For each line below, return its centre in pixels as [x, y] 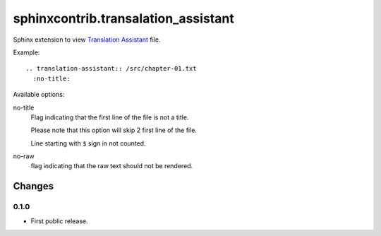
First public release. [59, 221]
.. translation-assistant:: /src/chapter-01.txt [111, 69]
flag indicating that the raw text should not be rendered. [112, 166]
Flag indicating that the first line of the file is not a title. [110, 117]
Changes [34, 186]
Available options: [39, 95]
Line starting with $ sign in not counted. [88, 143]
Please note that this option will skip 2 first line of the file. [114, 130]
